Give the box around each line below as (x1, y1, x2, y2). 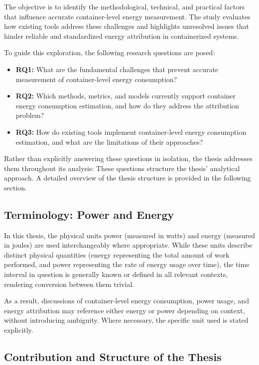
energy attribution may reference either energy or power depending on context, (4, 305, 245, 315)
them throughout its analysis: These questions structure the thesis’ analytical (4, 163, 240, 173)
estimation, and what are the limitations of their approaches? (15, 136, 203, 147)
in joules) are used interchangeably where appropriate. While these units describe (4, 240, 253, 250)
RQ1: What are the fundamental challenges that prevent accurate (15, 64, 219, 74)
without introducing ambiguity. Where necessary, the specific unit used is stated (4, 315, 249, 325)
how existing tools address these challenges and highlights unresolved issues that (4, 21, 250, 31)
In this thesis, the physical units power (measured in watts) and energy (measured (4, 230, 255, 240)
